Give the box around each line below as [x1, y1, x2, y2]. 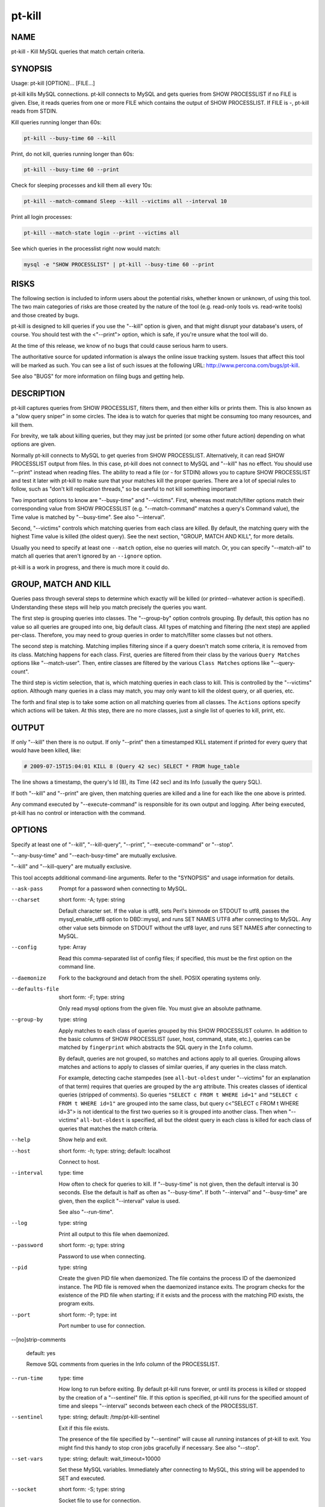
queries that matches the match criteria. [58, 1125, 158, 1132]
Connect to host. [58, 1158, 101, 1165]
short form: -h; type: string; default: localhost [58, 1147, 171, 1154]
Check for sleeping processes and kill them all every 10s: [11, 181, 153, 189]
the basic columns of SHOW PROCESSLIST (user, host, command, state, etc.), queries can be [58, 1035, 291, 1042]
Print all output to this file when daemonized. [58, 1230, 170, 1238]
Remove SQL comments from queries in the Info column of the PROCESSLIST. [26, 1361, 220, 1368]
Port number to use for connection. [58, 1322, 146, 1329]
